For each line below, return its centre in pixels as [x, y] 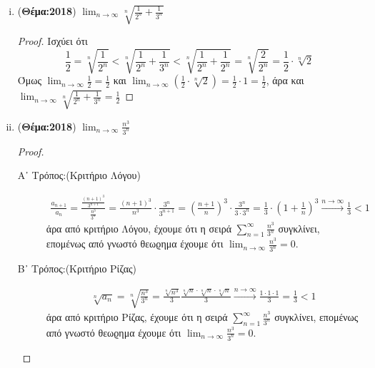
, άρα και [285, 80]
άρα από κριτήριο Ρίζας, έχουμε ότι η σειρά [137, 317]
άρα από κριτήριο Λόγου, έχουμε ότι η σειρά [139, 228]
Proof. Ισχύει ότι [52, 41]
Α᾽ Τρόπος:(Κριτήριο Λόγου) [79, 175]
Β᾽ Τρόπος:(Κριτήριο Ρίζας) [77, 269]
